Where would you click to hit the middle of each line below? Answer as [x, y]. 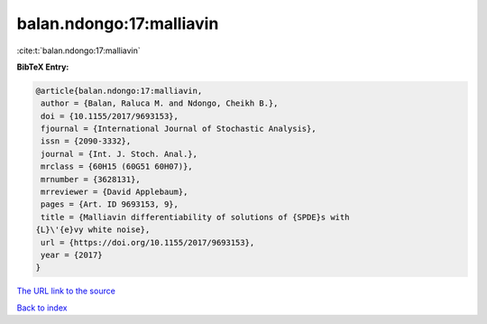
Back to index [42, 308]
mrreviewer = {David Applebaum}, [115, 192]
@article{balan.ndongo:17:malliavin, [119, 91]
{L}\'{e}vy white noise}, [93, 230]
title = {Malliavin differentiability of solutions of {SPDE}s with [195, 217]
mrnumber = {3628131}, [91, 179]
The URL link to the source [66, 291]
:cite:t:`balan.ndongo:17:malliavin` [79, 51]
